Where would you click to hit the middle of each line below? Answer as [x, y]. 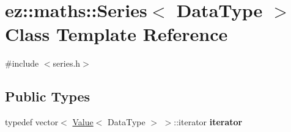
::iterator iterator [208, 122]
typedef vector [32, 122]
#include [22, 63]
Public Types [48, 96]
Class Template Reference [116, 34]
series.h [67, 63]
